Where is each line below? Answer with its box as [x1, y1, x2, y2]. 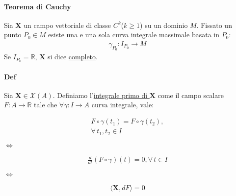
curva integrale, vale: [91, 99, 154, 110]
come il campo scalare [157, 90, 224, 100]
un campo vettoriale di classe [24, 20, 111, 30]
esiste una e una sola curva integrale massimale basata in [48, 29, 220, 40]
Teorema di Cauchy [4, 1, 71, 11]
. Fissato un [196, 20, 232, 30]
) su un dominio [140, 20, 188, 30]
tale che [34, 99, 57, 110]
